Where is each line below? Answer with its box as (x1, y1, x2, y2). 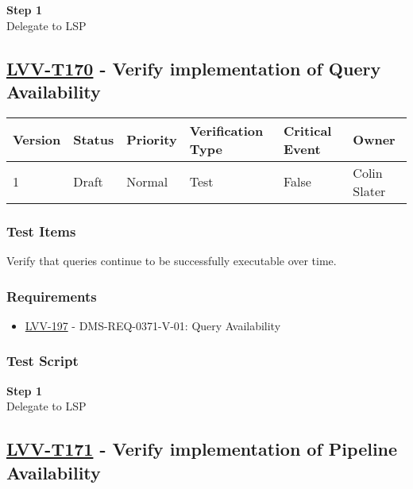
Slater (353, 181, 386, 200)
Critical (283, 121, 332, 140)
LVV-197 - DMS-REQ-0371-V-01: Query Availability (25, 317, 281, 333)
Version (13, 130, 61, 149)
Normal (126, 172, 168, 191)
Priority (126, 130, 177, 149)
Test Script (6, 351, 79, 371)
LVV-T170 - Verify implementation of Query (6, 56, 381, 80)
